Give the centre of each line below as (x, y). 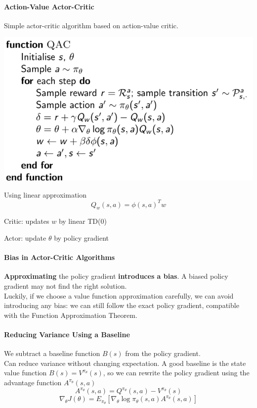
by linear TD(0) (83, 221)
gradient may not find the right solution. (65, 286)
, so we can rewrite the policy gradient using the (176, 373)
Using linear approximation (45, 194)
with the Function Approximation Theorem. (71, 315)
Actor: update (25, 238)
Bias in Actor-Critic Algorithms (60, 257)
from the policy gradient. (163, 353)
